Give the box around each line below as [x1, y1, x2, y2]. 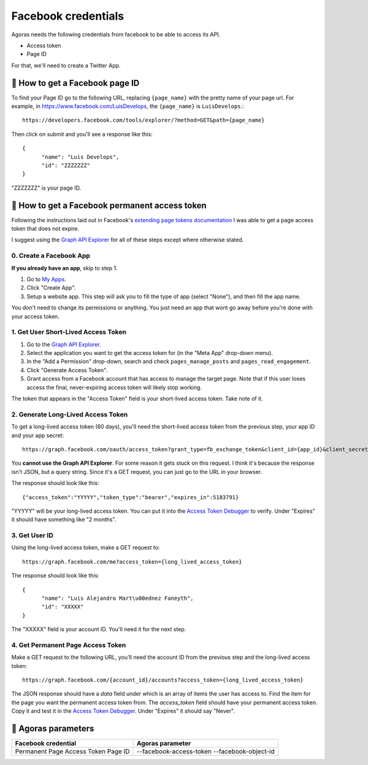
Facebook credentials [11, 9, 125, 23]
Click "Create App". [26, 284, 76, 292]
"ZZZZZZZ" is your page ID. [11, 184, 82, 192]
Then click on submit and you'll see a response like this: [11, 130, 153, 138]
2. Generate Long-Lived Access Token [11, 410, 128, 419]
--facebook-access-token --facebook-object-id [136, 747, 275, 756]
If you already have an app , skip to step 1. [11, 264, 118, 271]
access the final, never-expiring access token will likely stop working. [26, 384, 202, 391]
